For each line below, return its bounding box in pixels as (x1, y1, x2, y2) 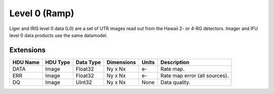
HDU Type (45, 58, 71, 66)
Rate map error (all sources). (160, 72, 229, 79)
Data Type (76, 58, 101, 66)
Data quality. (160, 79, 190, 86)
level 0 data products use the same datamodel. (9, 32, 108, 38)
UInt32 (76, 79, 92, 86)
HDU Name (12, 58, 40, 66)
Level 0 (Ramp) (9, 8, 75, 19)
